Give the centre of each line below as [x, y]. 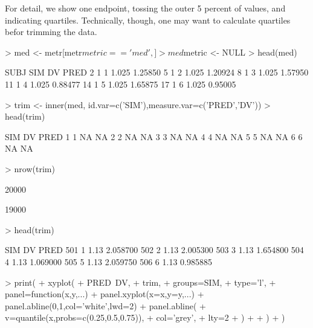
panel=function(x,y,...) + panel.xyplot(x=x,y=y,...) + [105, 294]
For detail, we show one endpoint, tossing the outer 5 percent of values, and [145, 8]
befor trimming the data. [51, 32]
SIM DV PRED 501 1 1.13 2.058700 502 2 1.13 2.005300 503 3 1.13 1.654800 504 [154, 250]
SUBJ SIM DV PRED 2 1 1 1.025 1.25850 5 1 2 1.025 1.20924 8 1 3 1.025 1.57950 [157, 72]
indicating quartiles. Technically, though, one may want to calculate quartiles [148, 20]
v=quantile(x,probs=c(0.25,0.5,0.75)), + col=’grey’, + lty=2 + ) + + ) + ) [145, 317]
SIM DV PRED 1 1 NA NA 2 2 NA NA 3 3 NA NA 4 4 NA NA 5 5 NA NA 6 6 [154, 136]
